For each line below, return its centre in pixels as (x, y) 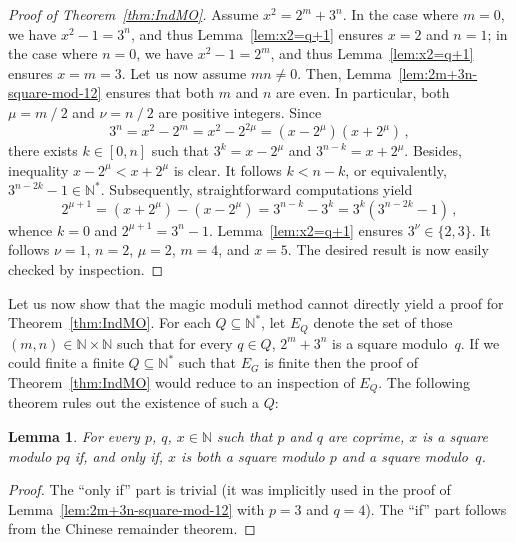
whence (30, 229)
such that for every (174, 342)
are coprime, (366, 435)
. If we (480, 342)
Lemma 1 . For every (74, 435)
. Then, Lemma (344, 72)
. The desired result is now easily (388, 249)
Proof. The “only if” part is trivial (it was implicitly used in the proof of (229, 489)
